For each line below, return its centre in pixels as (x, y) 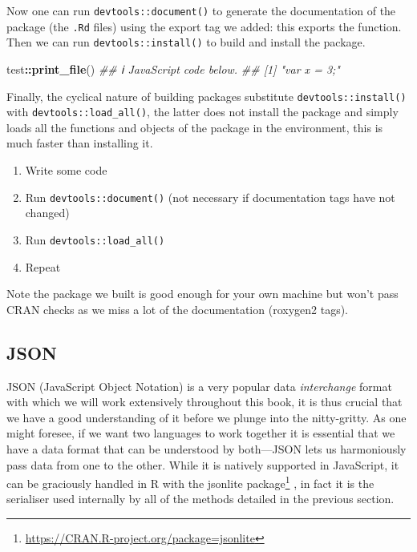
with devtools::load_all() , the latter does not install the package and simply (202, 112)
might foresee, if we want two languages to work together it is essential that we (201, 433)
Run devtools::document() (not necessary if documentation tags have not (210, 197)
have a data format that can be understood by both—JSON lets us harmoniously (206, 448)
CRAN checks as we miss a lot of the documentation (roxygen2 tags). (177, 309)
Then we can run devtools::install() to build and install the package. (186, 42)
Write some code (66, 170)
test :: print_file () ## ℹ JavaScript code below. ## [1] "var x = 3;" (173, 68)
